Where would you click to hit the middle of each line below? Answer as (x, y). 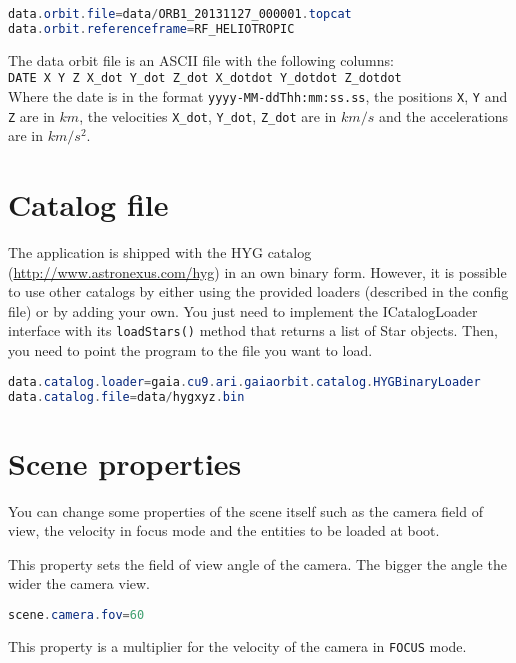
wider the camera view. (79, 583)
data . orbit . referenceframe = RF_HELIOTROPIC (151, 28)
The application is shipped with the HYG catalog (160, 252)
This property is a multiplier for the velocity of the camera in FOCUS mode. (237, 645)
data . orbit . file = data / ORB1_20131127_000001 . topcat (180, 14)
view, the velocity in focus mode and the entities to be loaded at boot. (224, 530)
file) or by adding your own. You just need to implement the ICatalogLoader (243, 310)
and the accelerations (443, 115)
